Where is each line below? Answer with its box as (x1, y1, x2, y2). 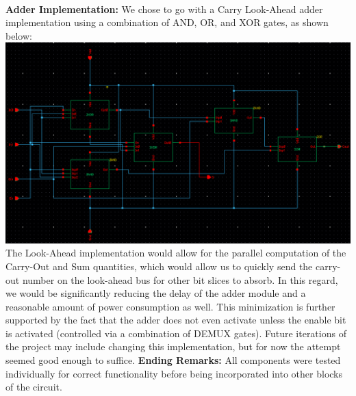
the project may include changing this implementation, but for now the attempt (5, 339, 341, 354)
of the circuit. (5, 380, 62, 394)
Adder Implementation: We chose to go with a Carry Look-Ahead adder (5, 1, 323, 16)
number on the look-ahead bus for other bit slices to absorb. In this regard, (22, 272, 338, 287)
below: (5, 28, 32, 42)
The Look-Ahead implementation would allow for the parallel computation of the (5, 246, 346, 260)
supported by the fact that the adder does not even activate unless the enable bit (5, 313, 346, 327)
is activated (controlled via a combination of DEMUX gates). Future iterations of (5, 326, 346, 340)
